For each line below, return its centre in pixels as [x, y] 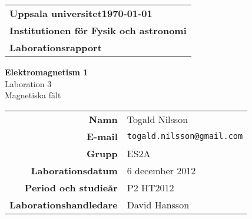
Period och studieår [71, 187]
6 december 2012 [161, 170]
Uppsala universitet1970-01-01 [81, 13]
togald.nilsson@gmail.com [185, 136]
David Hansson [158, 204]
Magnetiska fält [33, 95]
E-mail [102, 136]
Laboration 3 [28, 83]
